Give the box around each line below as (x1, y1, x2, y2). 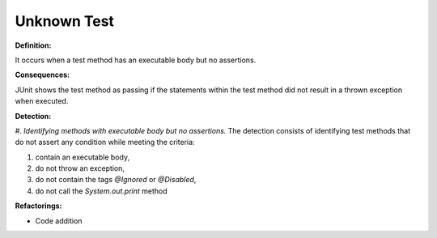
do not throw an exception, (35, 164, 125, 173)
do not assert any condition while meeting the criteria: (15, 138, 195, 147)
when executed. (15, 96, 69, 106)
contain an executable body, (35, 152, 129, 162)
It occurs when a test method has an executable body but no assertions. (15, 55, 257, 65)
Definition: (15, 40, 52, 50)
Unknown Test (15, 12, 115, 30)
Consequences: (15, 70, 70, 80)
